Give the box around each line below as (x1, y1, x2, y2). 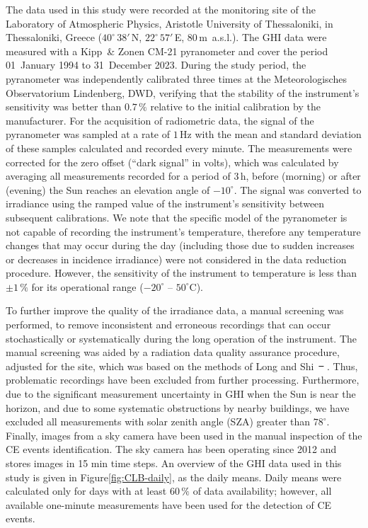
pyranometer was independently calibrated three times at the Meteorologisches (6, 71, 347, 86)
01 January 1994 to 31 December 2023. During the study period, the (6, 57, 306, 72)
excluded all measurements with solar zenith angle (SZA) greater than (6, 414, 311, 429)
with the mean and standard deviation (195, 127, 362, 142)
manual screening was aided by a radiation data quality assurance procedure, (6, 345, 340, 360)
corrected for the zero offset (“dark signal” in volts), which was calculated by (6, 154, 339, 169)
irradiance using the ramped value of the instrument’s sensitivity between (6, 196, 325, 211)
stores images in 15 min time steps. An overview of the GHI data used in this (6, 456, 342, 470)
